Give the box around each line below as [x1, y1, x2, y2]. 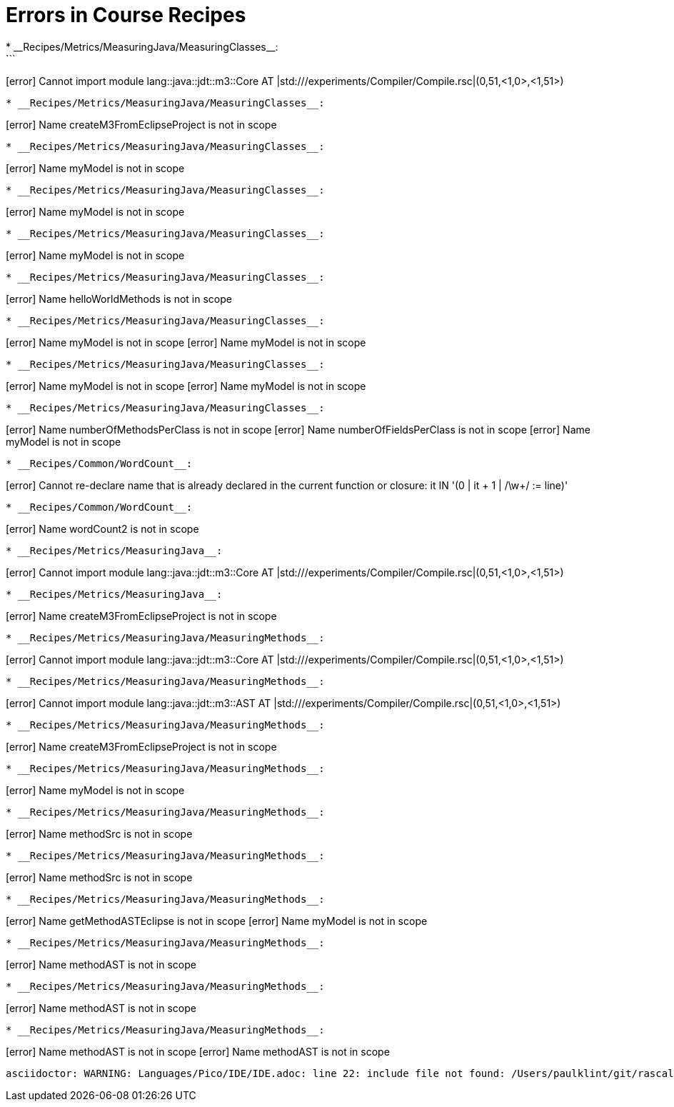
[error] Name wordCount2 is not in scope [6, 522, 199, 535]
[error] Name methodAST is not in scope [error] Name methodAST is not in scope [6, 1045, 390, 1058]
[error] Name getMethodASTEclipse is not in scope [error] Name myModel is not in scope [6, 914, 428, 927]
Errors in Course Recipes [6, 3, 246, 27]
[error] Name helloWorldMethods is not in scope [6, 292, 232, 305]
